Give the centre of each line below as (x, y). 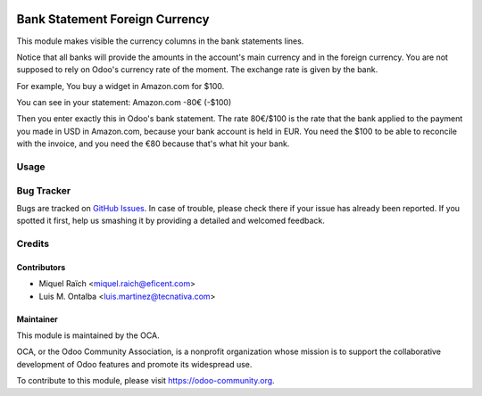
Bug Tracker (44, 190)
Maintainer (37, 319)
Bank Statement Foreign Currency (113, 19)
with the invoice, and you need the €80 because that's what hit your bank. (153, 144)
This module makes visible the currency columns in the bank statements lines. (160, 41)
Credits (33, 243)
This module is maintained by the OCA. (88, 335)
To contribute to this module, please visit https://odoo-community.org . (146, 381)
